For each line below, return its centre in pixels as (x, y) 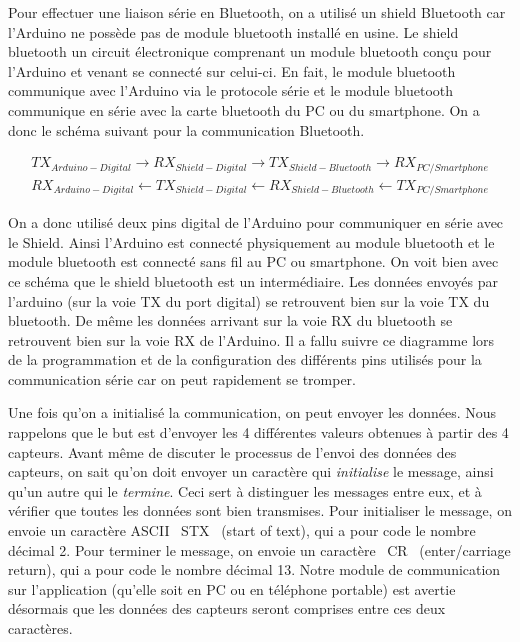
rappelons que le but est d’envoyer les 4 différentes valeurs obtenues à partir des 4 (258, 432)
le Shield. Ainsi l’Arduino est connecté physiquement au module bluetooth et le (251, 241)
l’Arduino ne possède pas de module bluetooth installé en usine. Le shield (233, 31)
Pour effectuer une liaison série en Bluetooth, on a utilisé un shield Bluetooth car (257, 12)
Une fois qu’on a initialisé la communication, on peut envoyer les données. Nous (252, 412)
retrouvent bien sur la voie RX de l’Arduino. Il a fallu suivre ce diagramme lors (251, 339)
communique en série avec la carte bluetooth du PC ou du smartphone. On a (244, 109)
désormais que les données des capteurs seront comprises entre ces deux (227, 608)
